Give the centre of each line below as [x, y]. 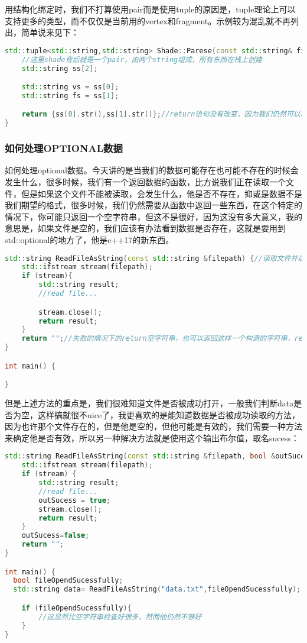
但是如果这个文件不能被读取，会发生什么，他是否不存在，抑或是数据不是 [161, 193]
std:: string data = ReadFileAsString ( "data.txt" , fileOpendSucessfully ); [157, 589]
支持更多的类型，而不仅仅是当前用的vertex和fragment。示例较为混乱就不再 [148, 20]
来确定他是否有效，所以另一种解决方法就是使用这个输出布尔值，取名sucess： [152, 437]
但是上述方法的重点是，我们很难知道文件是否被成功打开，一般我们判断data [149, 403]
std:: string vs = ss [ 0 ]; [70, 87]
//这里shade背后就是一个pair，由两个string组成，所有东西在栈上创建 [142, 59]
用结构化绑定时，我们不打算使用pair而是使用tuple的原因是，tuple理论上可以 [150, 9]
